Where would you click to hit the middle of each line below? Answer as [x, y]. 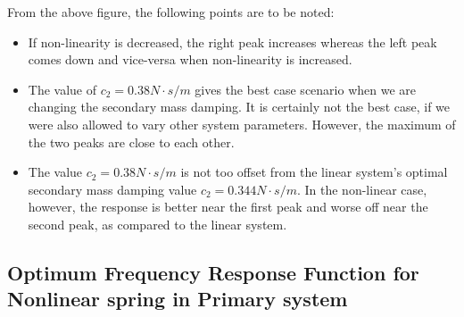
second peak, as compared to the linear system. [157, 224]
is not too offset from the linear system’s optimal [314, 172]
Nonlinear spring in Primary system [178, 299]
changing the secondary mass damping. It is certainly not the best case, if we [239, 107]
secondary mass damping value [112, 189]
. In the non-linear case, [362, 189]
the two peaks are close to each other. [131, 142]
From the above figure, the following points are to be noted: [171, 12]
